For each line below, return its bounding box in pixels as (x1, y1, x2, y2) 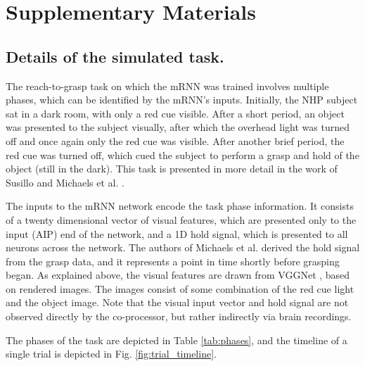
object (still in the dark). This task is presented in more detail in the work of (6, 161, 338, 176)
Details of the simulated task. (6, 45, 224, 67)
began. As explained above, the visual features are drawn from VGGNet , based (6, 267, 350, 282)
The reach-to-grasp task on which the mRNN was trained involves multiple (6, 78, 329, 93)
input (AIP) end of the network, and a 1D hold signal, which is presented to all (6, 226, 348, 241)
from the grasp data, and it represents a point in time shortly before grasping (6, 253, 340, 268)
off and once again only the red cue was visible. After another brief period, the (6, 133, 345, 148)
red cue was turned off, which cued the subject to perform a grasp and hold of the (6, 147, 359, 162)
